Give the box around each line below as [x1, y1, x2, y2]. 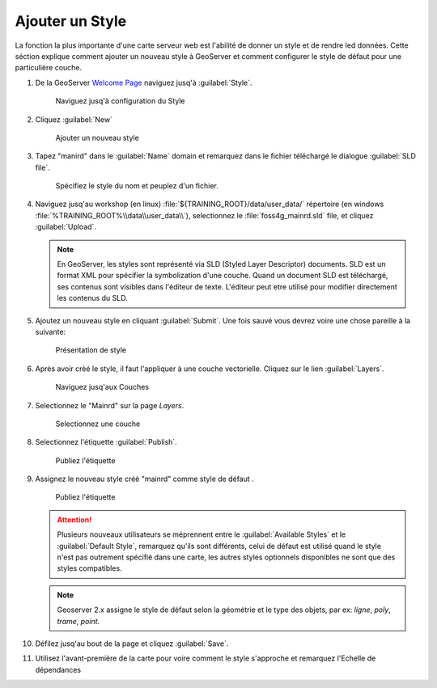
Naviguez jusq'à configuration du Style [55, 96, 185, 106]
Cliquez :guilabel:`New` [35, 114, 113, 125]
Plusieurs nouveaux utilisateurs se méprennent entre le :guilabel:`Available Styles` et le [57, 530, 346, 539]
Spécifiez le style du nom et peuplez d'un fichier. [55, 181, 218, 191]
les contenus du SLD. [57, 293, 129, 303]
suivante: [35, 327, 66, 336]
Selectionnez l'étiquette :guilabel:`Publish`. [35, 437, 177, 447]
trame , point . [57, 616, 100, 626]
